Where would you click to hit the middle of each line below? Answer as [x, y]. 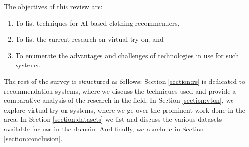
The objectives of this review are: [53, 6]
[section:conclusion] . [33, 138]
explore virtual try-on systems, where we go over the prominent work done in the [125, 109]
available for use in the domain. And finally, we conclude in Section [104, 128]
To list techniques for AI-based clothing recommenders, [97, 23]
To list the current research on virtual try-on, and [89, 39]
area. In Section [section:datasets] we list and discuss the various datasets [113, 119]
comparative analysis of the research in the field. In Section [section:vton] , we [119, 100]
